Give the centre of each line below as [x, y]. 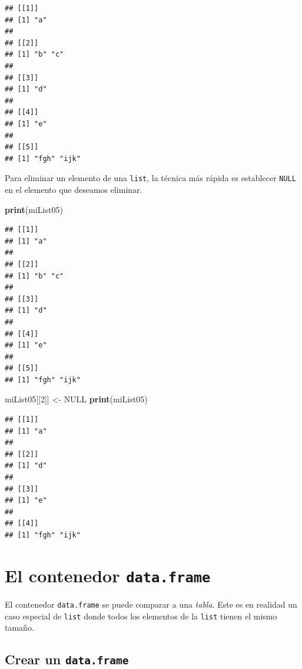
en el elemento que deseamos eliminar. [74, 189]
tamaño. [19, 627]
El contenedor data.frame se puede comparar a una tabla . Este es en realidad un [151, 604]
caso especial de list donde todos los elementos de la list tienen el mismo [141, 616]
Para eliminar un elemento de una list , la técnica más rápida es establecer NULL [150, 178]
